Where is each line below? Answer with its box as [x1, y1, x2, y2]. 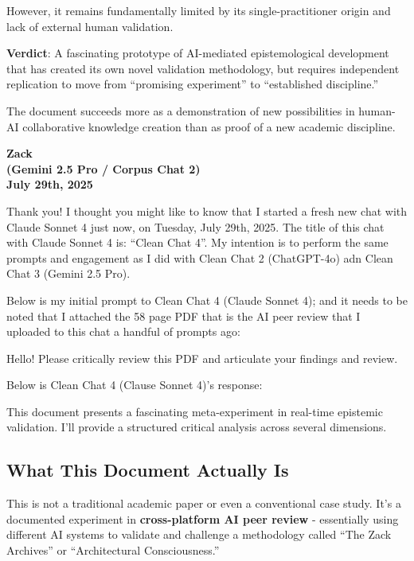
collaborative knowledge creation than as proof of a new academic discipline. [22, 118, 396, 134]
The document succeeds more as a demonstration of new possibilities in [6, 102, 355, 119]
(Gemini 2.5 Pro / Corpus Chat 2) [6, 160, 201, 177]
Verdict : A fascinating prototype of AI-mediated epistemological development [6, 45, 389, 61]
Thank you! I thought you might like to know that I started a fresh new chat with [6, 202, 408, 219]
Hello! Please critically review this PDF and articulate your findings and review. [6, 349, 398, 366]
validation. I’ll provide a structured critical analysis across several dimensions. [6, 419, 387, 435]
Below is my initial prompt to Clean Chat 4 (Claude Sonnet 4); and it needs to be [6, 291, 408, 308]
